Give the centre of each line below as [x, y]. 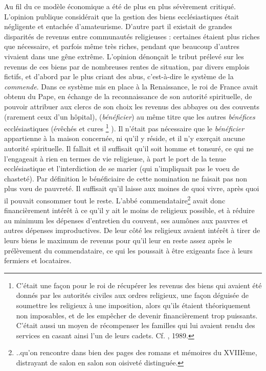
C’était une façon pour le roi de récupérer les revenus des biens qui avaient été [139, 285]
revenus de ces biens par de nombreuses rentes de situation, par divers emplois [127, 66]
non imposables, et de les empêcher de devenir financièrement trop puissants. [137, 315]
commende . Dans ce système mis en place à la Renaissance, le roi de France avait [131, 86]
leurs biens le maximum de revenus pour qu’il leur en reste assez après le [118, 240]
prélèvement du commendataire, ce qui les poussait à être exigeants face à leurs [128, 250]
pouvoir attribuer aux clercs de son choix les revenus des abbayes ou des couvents [132, 106]
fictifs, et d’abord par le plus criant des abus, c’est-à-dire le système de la [119, 76]
